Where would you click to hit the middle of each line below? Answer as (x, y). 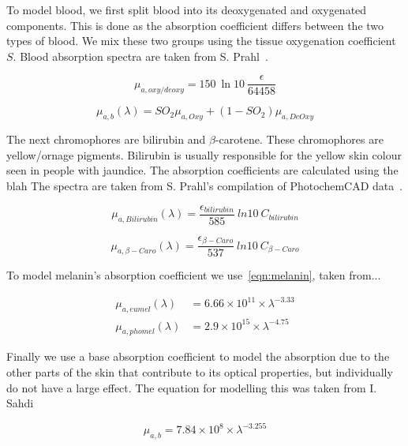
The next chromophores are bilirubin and (106, 139)
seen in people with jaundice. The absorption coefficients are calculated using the (202, 170)
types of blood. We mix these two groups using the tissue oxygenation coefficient (201, 41)
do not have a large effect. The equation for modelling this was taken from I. (192, 387)
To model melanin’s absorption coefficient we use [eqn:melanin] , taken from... (194, 275)
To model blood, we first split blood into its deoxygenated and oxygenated (187, 9)
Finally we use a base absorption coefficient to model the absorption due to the (198, 356)
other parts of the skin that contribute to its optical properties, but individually (200, 372)
